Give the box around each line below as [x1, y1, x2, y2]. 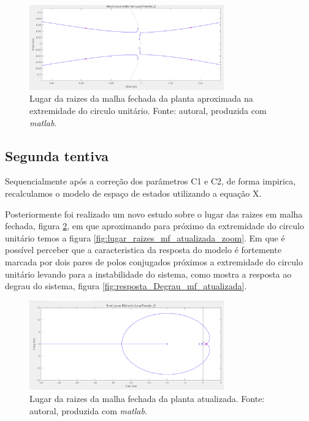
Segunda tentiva [5, 146, 109, 165]
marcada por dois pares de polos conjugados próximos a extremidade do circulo [5, 256, 303, 268]
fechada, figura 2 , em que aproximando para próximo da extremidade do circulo [5, 219, 304, 232]
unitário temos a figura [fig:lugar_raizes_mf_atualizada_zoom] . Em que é [5, 231, 285, 244]
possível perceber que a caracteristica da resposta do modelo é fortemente [5, 243, 281, 256]
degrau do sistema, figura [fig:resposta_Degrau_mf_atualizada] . [5, 279, 247, 292]
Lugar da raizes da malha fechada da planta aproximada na [29, 92, 253, 105]
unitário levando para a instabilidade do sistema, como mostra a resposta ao [5, 267, 292, 280]
